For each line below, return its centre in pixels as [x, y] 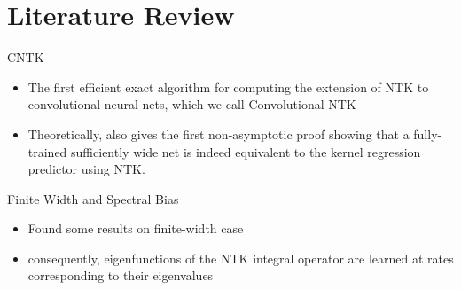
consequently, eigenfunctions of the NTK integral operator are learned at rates [241, 258]
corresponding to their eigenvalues [121, 275]
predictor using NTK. [86, 169]
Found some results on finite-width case [136, 228]
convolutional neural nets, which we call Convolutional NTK [192, 104]
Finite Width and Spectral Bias [93, 198]
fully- [428, 133]
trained [47, 151]
